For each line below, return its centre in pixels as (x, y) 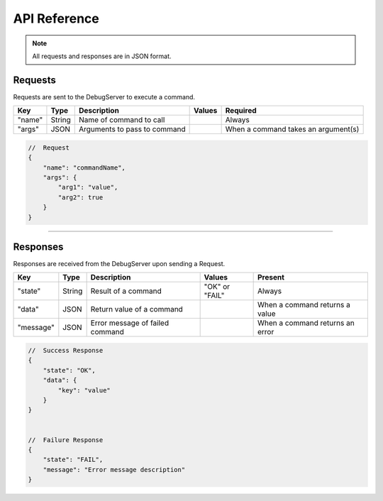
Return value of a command (137, 309)
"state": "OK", (69, 370)
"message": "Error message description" (114, 469)
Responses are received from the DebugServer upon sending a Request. (119, 264)
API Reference (56, 18)
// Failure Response (66, 440)
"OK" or (217, 287)
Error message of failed (130, 323)
